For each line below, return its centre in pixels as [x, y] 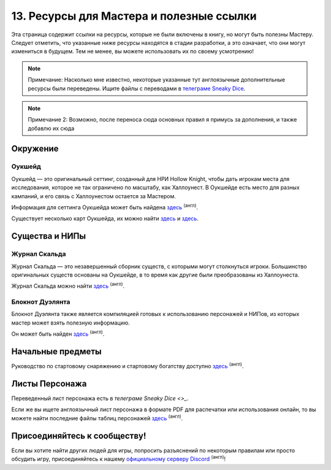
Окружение [35, 149]
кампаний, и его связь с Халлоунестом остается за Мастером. [93, 196]
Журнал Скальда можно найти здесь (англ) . [68, 285]
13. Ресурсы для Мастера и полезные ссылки [134, 16]
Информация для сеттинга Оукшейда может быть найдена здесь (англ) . [105, 207]
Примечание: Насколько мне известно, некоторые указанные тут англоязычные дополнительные [156, 80]
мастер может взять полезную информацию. [70, 323]
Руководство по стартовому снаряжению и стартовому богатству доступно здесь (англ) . [127, 366]
